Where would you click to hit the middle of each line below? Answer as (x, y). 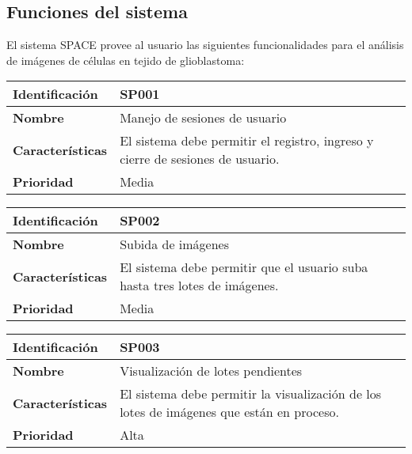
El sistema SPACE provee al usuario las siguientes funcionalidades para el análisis (205, 45)
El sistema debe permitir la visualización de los (251, 394)
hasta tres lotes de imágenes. (199, 286)
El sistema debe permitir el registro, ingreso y (247, 141)
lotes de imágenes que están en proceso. (229, 412)
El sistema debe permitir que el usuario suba (244, 267)
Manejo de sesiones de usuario (203, 118)
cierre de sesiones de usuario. (200, 159)
